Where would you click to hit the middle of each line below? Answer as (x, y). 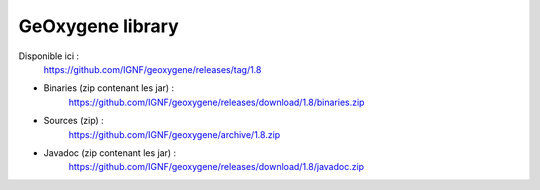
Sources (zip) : (73, 121)
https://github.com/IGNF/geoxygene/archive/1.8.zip (174, 134)
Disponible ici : (49, 56)
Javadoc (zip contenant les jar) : (110, 152)
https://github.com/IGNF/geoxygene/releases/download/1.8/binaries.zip (216, 102)
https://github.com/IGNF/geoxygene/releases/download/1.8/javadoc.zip (216, 167)
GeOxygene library (98, 26)
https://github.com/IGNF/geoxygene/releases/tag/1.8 (152, 69)
